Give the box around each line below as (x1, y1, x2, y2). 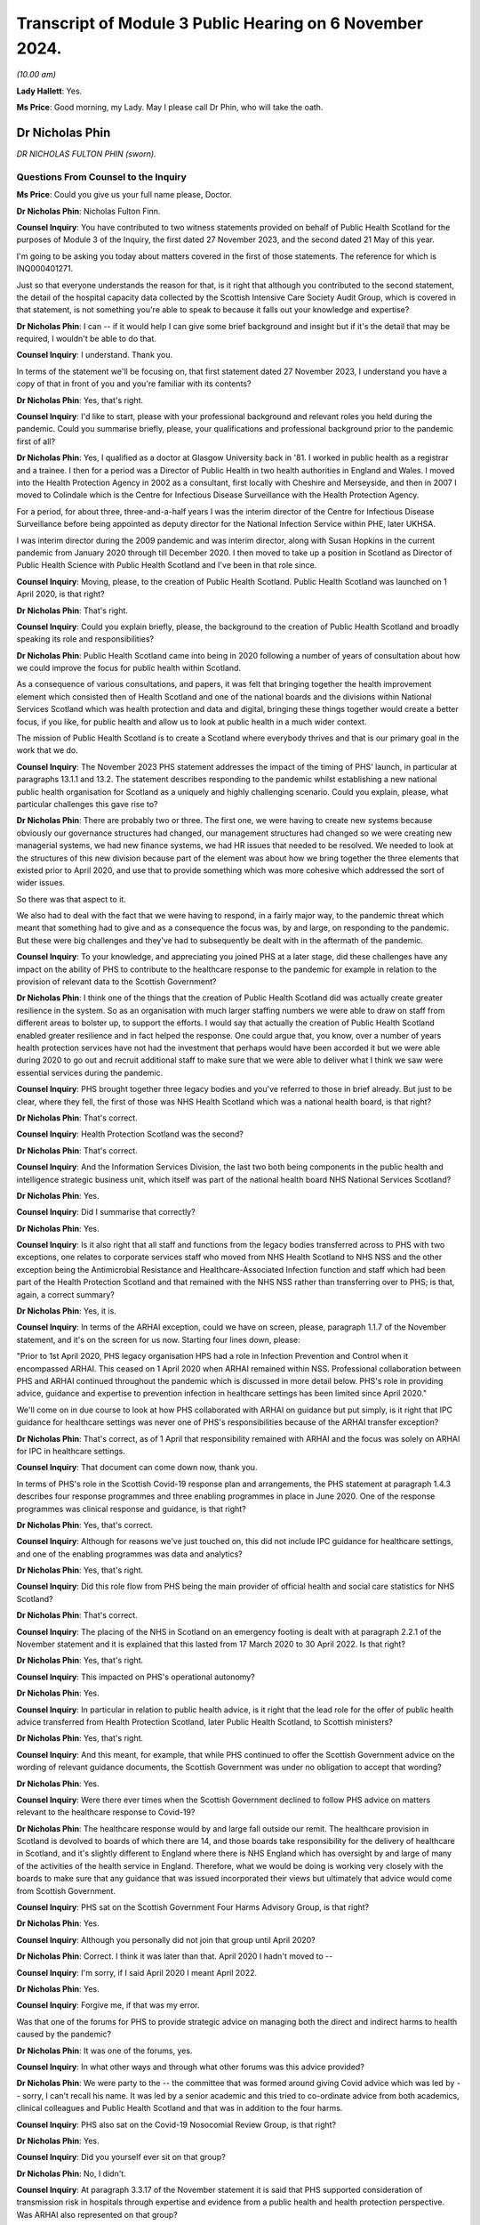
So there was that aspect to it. (16, 894, 126, 904)
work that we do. (16, 745, 79, 756)
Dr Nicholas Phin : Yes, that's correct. (16, 1519, 153, 1530)
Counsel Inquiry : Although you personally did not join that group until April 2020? (16, 1934, 316, 1945)
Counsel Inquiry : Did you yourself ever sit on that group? (16, 2152, 226, 2163)
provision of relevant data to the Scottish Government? (16, 976, 217, 987)
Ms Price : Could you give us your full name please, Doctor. (16, 190, 233, 200)
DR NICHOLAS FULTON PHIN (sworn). (16, 149, 156, 159)
